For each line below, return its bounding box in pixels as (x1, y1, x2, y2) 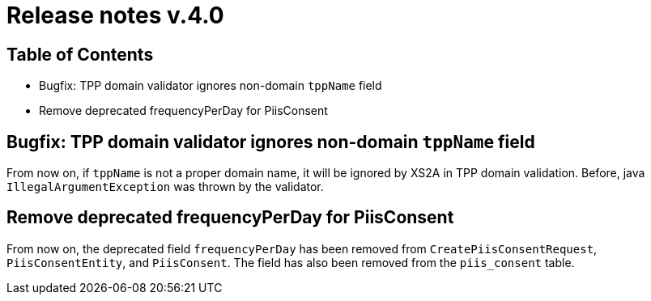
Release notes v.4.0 (6, 2, 224, 29)
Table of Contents (6, 44, 154, 65)
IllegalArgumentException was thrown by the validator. (6, 180, 324, 194)
